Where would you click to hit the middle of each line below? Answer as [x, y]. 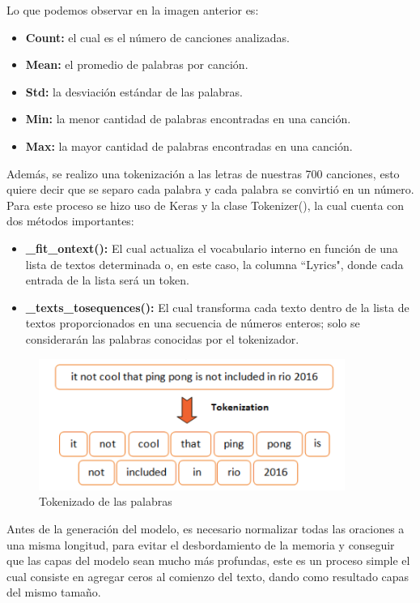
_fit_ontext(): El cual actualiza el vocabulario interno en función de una [212, 248]
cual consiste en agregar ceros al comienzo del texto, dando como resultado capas [208, 576]
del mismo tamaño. [54, 592]
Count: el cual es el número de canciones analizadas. [157, 37]
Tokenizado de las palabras [106, 501]
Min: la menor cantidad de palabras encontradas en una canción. [188, 119]
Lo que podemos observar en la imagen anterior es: [133, 10]
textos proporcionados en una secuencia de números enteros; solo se [193, 323]
